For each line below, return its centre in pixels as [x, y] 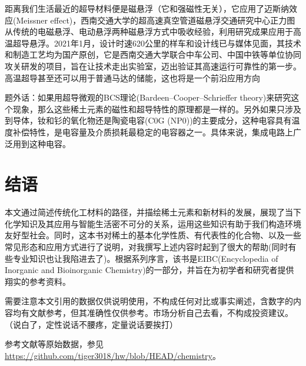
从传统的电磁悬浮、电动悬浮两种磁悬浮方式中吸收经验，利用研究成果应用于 [149, 31]
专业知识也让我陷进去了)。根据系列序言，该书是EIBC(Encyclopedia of [145, 258]
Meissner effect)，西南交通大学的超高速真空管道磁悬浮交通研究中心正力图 [156, 20]
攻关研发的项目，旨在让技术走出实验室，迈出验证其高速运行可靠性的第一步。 [153, 66]
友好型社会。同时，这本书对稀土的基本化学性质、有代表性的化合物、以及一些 [153, 235]
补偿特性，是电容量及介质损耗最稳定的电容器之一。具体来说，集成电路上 [153, 132]
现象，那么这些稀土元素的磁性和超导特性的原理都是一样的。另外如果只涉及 [157, 109]
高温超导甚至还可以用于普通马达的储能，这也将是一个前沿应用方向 [132, 77]
